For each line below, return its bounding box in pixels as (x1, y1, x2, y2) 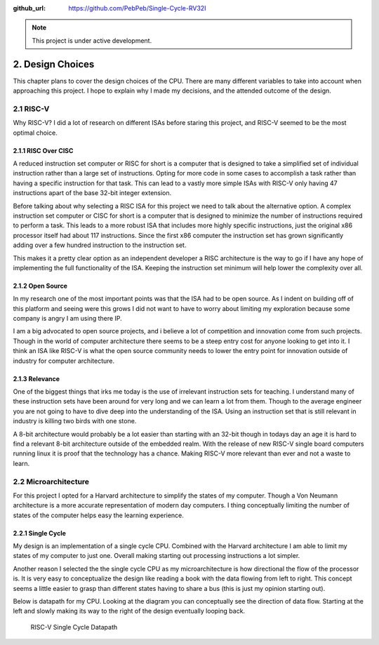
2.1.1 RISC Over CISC (13, 146, 74, 154)
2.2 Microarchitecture (13, 477, 90, 486)
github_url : (13, 4, 46, 12)
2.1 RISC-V (13, 104, 50, 114)
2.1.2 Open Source (13, 281, 68, 290)
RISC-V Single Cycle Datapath (30, 623, 118, 631)
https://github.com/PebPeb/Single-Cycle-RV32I (68, 4, 206, 12)
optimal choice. (13, 128, 58, 137)
